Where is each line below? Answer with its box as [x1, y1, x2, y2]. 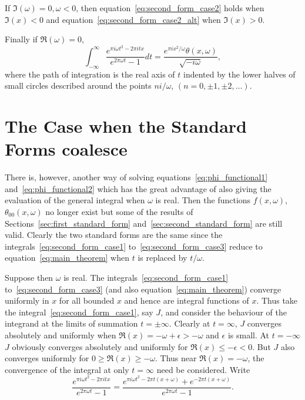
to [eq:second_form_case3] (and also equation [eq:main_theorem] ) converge [5, 283, 281, 295]
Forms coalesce [5, 137, 128, 161]
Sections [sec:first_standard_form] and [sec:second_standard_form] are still [5, 217, 283, 229]
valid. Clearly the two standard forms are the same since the [5, 228, 223, 241]
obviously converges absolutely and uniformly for [12, 340, 188, 352]
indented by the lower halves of [183, 68, 296, 80]
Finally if [5, 33, 38, 45]
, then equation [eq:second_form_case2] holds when [76, 2, 264, 14]
